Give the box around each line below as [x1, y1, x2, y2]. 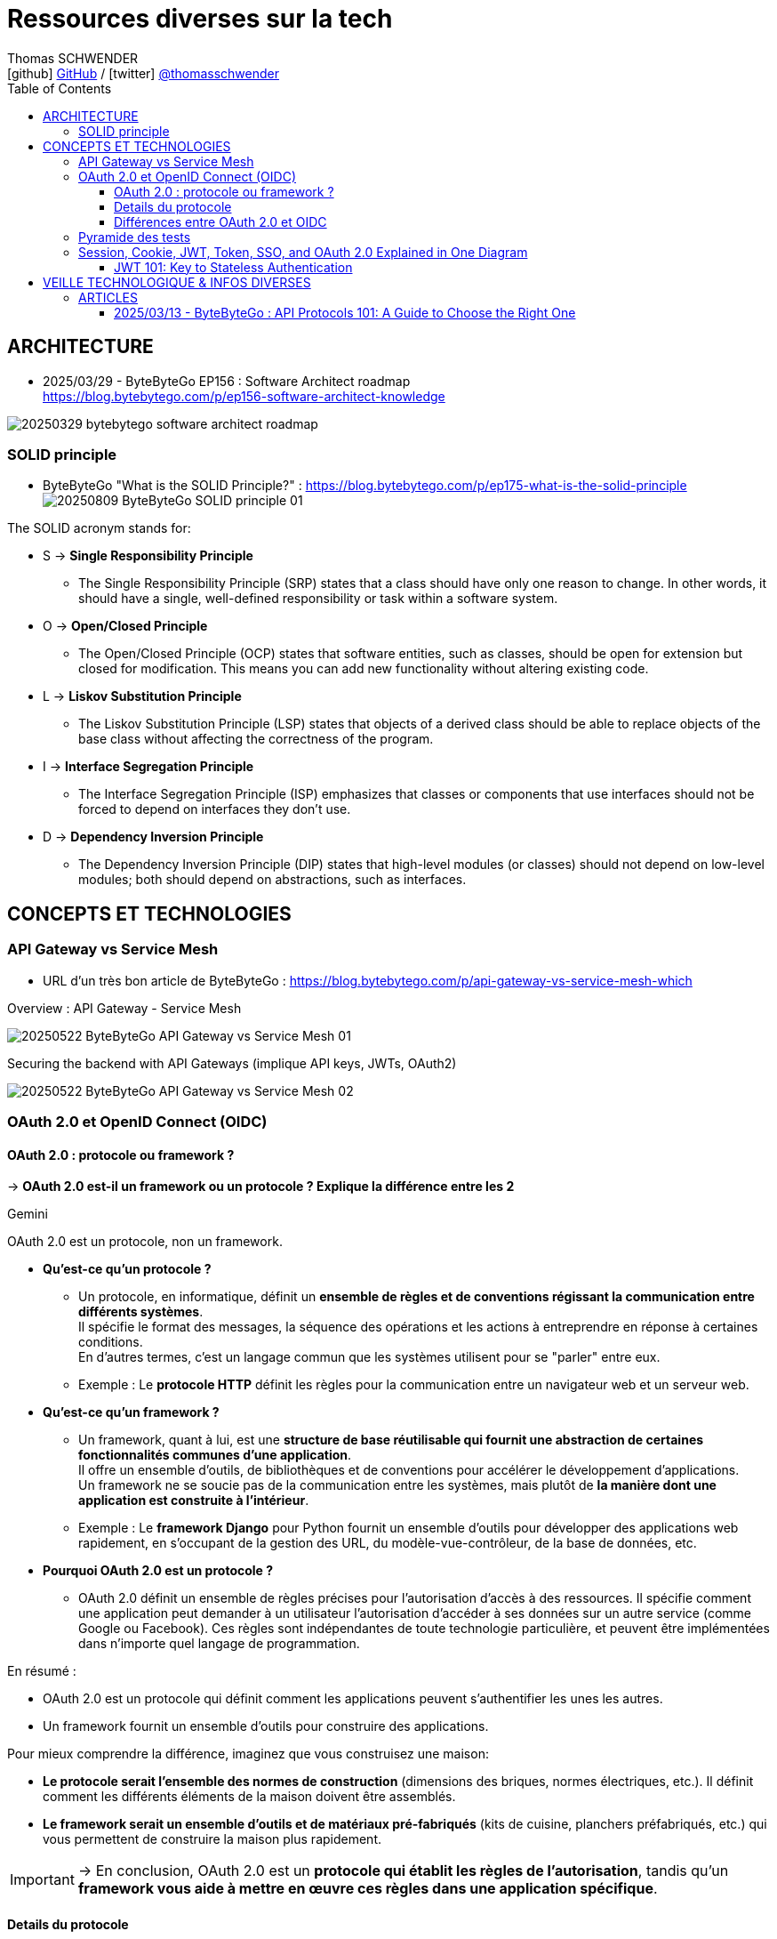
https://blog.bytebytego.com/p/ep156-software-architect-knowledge [43, 388, 445, 404]
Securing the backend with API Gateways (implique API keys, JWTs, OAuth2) [7, 1055, 457, 1071]
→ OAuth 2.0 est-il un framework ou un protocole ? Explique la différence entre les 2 [7, 1179, 515, 1195]
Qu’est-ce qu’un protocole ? [43, 1261, 212, 1277]
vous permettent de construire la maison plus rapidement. [43, 1831, 382, 1847]
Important [10, 1871, 75, 1889]
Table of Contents [7, 80, 112, 96]
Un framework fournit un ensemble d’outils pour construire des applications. [43, 1718, 489, 1734]
